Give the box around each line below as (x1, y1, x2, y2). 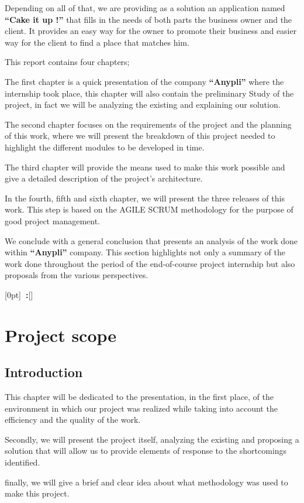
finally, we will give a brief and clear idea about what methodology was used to (5, 475, 288, 488)
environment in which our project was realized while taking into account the (5, 402, 278, 414)
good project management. (5, 214, 100, 227)
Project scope (5, 323, 117, 347)
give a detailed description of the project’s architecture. (5, 172, 203, 184)
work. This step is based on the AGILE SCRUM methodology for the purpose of (5, 203, 293, 215)
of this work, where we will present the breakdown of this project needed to (5, 129, 275, 142)
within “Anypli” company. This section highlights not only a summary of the (5, 246, 285, 258)
